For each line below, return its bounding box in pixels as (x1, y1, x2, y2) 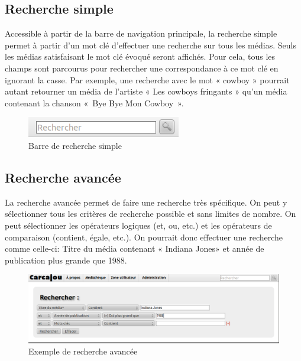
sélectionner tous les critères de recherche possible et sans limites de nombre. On (5, 207, 296, 220)
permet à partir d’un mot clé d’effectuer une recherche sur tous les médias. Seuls (5, 38, 296, 51)
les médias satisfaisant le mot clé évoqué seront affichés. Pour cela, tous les (5, 50, 276, 63)
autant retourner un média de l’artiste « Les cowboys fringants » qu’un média (5, 85, 287, 97)
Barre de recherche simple (28, 139, 122, 151)
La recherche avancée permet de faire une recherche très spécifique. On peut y (5, 196, 287, 208)
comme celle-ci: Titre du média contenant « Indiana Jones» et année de (5, 242, 264, 255)
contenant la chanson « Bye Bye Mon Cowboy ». (5, 96, 184, 109)
